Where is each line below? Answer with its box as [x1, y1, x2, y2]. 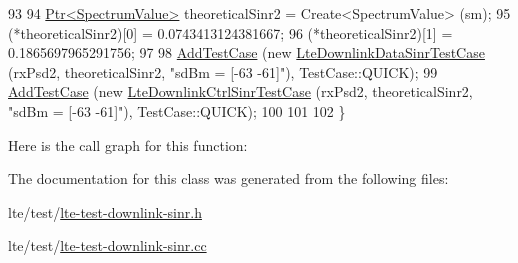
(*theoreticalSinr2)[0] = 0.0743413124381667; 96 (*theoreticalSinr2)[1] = [8, 22, 453, 43]
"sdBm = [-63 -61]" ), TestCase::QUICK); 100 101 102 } [8, 100, 346, 121]
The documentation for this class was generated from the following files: [8, 168, 449, 189]
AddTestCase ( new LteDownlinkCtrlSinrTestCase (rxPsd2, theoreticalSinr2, [8, 81, 473, 102]
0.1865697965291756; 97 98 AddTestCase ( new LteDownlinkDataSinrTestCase [8, 42, 485, 63]
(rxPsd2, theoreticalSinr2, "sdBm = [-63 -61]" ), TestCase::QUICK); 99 [8, 61, 438, 82]
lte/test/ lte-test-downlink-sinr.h [8, 201, 202, 222]
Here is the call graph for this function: [8, 134, 248, 155]
